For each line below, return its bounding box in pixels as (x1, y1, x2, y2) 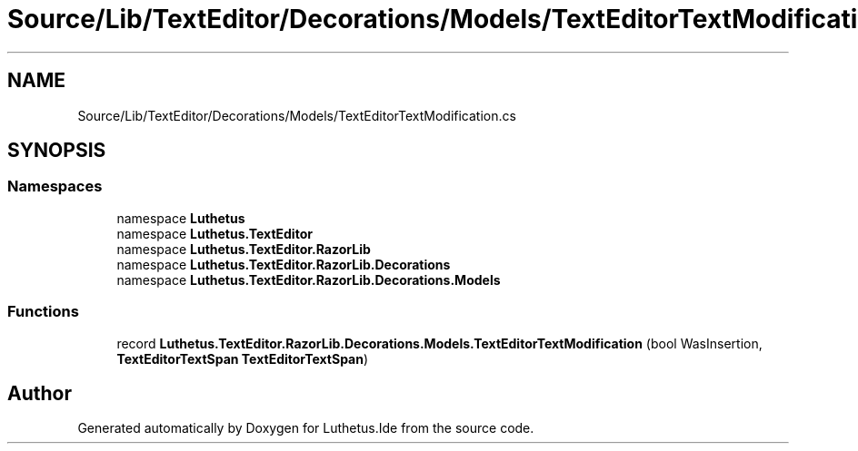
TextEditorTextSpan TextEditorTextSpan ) (116, 350, 369, 367)
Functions (7, 302, 79, 321)
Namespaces (7, 177, 103, 196)
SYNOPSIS (7, 139, 106, 162)
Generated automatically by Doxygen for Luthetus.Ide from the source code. (77, 420, 534, 436)
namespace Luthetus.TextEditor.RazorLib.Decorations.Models (116, 271, 501, 288)
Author (7, 381, 72, 405)
